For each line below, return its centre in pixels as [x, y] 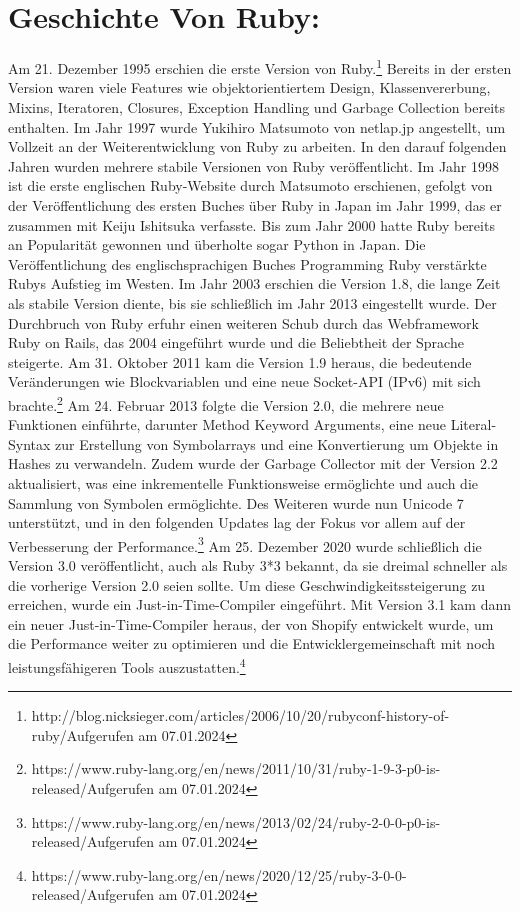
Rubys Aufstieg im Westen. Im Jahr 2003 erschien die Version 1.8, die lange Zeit [254, 283]
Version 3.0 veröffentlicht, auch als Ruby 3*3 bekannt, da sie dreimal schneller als [258, 564]
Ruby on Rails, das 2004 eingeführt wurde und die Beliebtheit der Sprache [236, 342]
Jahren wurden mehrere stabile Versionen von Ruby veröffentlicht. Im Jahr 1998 [254, 165]
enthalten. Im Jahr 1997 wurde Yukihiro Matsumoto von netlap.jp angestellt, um [257, 126]
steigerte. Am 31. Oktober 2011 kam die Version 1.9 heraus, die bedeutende [240, 361]
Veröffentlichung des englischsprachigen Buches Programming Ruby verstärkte [247, 263]
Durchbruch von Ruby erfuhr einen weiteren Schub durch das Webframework [243, 322]
